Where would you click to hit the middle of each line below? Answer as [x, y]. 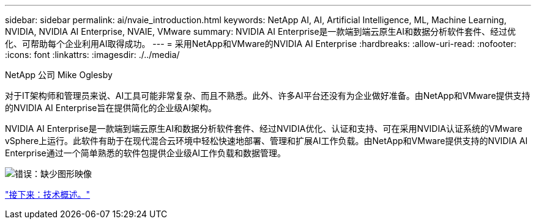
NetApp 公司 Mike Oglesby [59, 75]
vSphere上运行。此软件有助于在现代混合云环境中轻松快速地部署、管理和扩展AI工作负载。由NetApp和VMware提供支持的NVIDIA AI [266, 141]
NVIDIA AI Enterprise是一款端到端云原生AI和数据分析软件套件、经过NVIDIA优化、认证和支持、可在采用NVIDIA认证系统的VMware [264, 128]
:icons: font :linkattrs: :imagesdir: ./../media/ [92, 55]
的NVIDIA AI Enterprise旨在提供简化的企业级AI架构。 [111, 108]
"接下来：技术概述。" [48, 194]
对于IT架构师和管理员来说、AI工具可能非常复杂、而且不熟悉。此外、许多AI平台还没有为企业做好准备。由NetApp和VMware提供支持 [268, 96]
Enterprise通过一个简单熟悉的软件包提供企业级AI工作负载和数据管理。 [146, 153]
